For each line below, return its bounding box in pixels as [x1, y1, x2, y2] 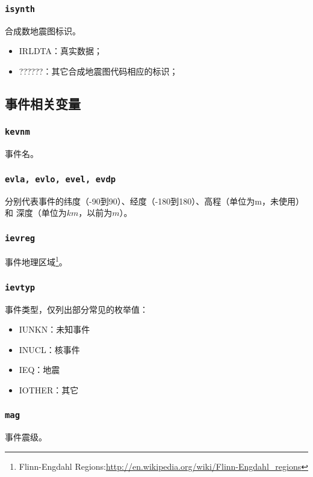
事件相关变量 [5, 94, 81, 112]
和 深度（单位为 [5, 206, 67, 219]
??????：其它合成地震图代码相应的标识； [19, 64, 178, 77]
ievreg [5, 233, 36, 243]
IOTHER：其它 [19, 383, 79, 396]
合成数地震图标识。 [5, 24, 81, 37]
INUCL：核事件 [19, 343, 80, 355]
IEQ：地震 [19, 363, 60, 376]
